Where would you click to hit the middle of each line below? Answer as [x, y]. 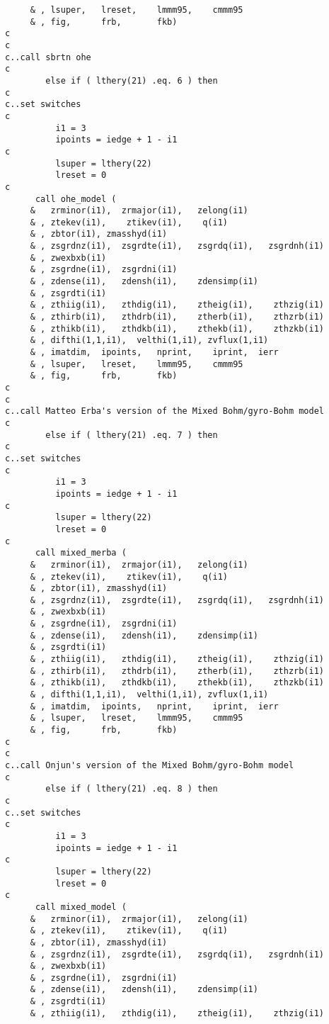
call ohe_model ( [76, 199]
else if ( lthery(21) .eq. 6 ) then [132, 80]
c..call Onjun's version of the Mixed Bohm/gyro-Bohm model [150, 765]
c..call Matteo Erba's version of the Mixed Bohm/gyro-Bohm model [165, 411]
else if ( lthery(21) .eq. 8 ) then [132, 789]
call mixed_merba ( [81, 553]
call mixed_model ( [81, 907]
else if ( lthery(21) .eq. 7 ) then [132, 435]
